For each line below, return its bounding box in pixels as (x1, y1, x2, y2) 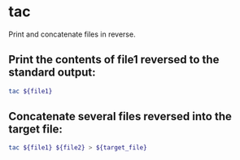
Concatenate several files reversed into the (8, 110, 232, 123)
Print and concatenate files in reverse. (8, 29, 136, 39)
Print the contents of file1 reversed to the (8, 53, 220, 67)
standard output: (8, 66, 96, 80)
